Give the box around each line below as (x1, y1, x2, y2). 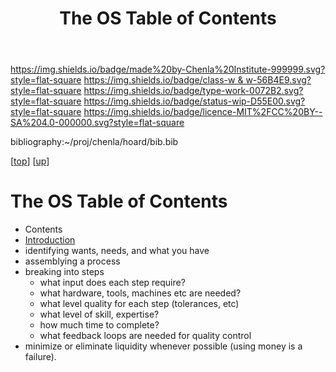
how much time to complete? (39, 319, 160, 331)
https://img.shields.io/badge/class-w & (83, 74, 244, 86)
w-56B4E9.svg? (245, 74, 312, 86)
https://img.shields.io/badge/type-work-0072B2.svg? (83, 85, 304, 97)
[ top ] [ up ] (10, 155, 50, 167)
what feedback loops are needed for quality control (39, 330, 252, 342)
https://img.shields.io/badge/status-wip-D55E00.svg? (83, 95, 306, 107)
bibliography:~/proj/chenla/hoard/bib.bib (10, 136, 179, 148)
